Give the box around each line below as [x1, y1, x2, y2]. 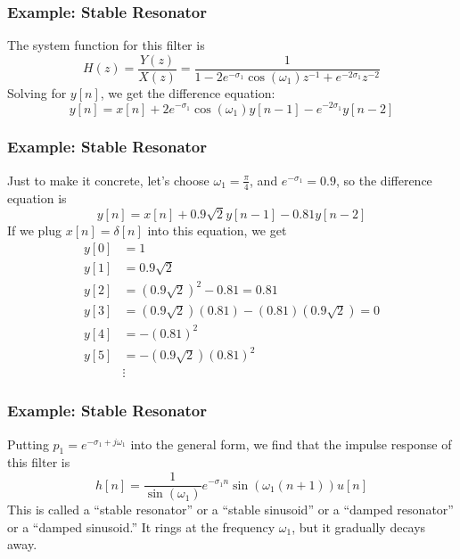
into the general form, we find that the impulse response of [130, 434, 452, 453]
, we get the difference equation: [100, 83, 275, 102]
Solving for [7, 83, 67, 102]
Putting [7, 434, 49, 453]
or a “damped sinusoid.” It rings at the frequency [7, 517, 275, 536]
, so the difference [336, 170, 432, 189]
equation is [7, 188, 67, 207]
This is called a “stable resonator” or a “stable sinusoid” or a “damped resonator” [7, 500, 454, 519]
